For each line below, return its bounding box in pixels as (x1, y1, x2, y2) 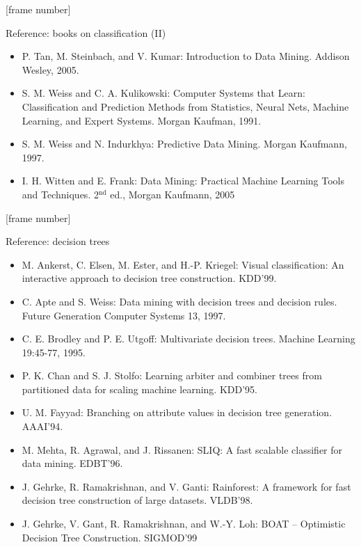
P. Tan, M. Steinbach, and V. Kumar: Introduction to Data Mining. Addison (22, 49, 350, 63)
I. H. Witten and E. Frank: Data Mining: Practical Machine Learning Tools (22, 173, 345, 188)
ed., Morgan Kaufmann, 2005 (110, 187, 235, 201)
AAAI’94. (22, 419, 63, 434)
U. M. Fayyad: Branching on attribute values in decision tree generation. (22, 405, 332, 420)
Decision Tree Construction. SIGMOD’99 (22, 530, 198, 544)
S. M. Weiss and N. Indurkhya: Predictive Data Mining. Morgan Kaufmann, (22, 136, 347, 151)
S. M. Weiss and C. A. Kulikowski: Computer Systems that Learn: (22, 86, 305, 100)
